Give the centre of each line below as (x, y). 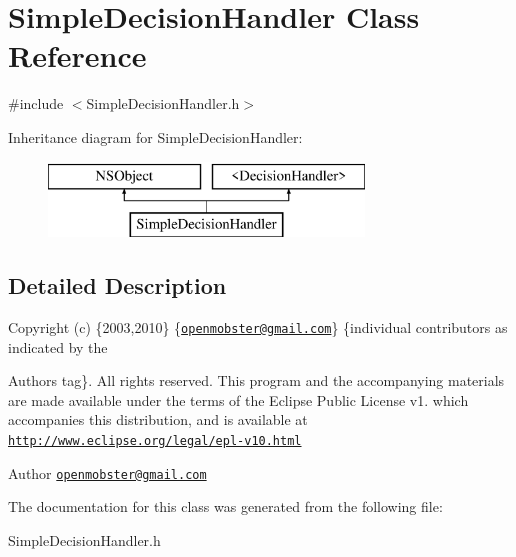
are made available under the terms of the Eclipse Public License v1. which (238, 399)
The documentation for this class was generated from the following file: (225, 506)
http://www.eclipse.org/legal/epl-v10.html (155, 440)
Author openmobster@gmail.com (107, 472)
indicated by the (58, 346)
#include (36, 103)
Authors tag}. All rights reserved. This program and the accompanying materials (256, 380)
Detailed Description (117, 285)
